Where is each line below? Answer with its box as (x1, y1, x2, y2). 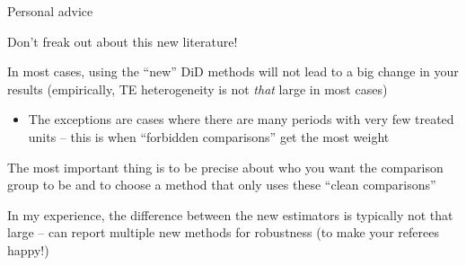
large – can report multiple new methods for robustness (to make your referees (7, 223, 439, 242)
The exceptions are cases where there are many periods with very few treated (28, 110, 454, 129)
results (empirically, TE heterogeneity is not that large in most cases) (7, 79, 388, 98)
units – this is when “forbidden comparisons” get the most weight (28, 127, 390, 146)
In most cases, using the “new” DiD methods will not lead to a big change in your (7, 62, 459, 81)
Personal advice (7, 2, 93, 20)
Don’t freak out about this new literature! (7, 31, 238, 50)
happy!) (7, 240, 49, 259)
